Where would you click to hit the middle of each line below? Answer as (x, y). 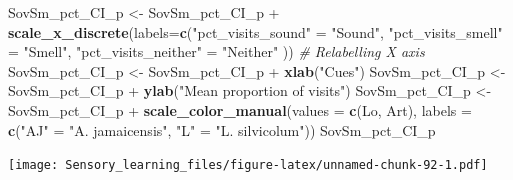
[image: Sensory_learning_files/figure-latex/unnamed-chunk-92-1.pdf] (248, 165)
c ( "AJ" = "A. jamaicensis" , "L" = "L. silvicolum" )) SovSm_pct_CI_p (222, 129)
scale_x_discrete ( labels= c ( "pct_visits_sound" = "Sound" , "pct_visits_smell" (255, 31)
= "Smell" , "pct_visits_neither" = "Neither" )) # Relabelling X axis (216, 51)
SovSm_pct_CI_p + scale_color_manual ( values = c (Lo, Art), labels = (240, 109)
